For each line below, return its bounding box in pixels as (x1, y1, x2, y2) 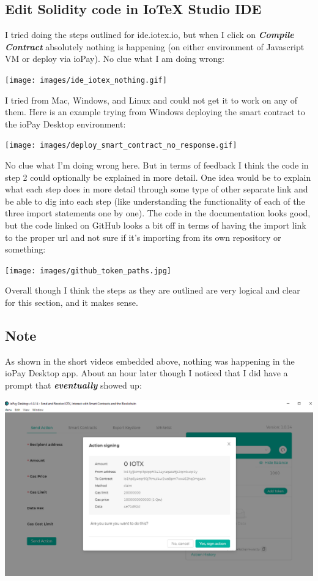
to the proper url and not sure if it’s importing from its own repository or (5, 230, 281, 243)
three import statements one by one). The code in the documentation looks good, (5, 207, 311, 219)
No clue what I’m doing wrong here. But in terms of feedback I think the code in (5, 159, 309, 172)
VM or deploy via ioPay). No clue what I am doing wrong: (5, 52, 224, 65)
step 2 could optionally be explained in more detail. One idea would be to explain (5, 170, 311, 183)
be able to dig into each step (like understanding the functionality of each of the (5, 194, 305, 207)
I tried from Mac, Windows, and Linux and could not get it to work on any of (5, 93, 297, 106)
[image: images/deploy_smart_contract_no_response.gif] (5, 141, 237, 150)
